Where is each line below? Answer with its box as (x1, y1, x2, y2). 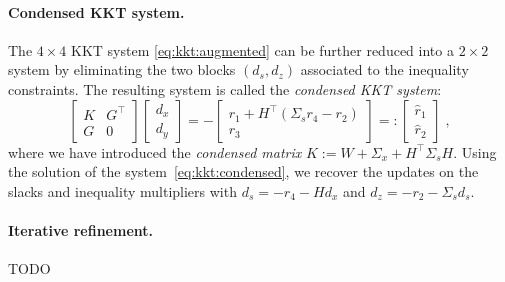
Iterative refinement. (8, 219, 154, 240)
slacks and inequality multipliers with (8, 180, 237, 201)
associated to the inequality (300, 59, 469, 80)
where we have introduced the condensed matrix (8, 141, 302, 162)
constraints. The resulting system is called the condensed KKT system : (8, 78, 442, 99)
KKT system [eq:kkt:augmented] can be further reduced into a (71, 39, 454, 60)
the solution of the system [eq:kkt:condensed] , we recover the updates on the (8, 161, 479, 182)
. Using (453, 141, 497, 162)
